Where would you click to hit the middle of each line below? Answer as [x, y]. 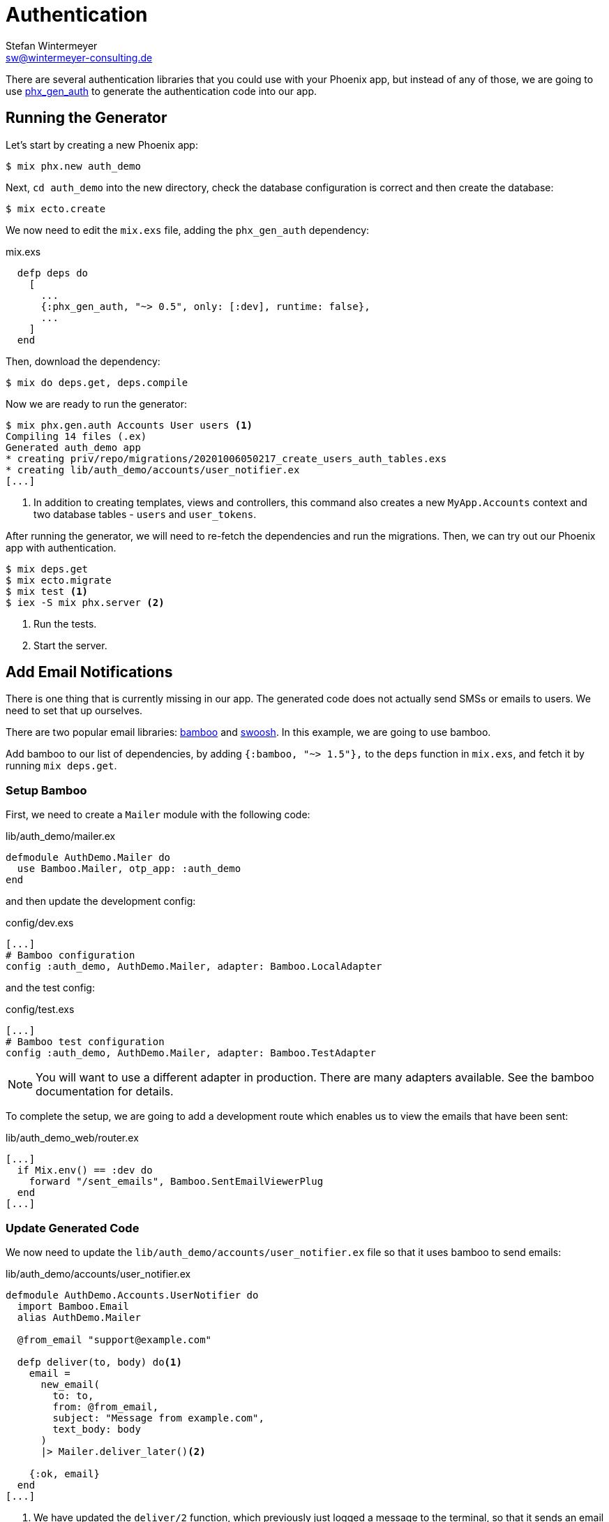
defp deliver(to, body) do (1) [99, 1362]
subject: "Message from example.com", [158, 1418]
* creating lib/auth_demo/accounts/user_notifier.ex [153, 470]
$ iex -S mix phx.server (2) [85, 602]
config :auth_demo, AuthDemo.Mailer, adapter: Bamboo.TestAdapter [191, 1053]
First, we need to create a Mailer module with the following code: [158, 815]
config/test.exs [40, 1010]
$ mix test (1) [47, 591]
